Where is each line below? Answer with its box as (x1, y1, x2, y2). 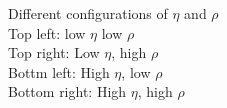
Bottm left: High (8, 61, 110, 82)
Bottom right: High (8, 81, 127, 102)
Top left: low (8, 22, 86, 43)
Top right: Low (8, 42, 100, 63)
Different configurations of (8, 3, 168, 23)
